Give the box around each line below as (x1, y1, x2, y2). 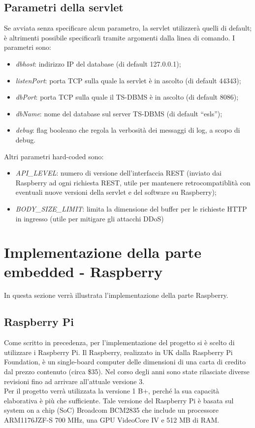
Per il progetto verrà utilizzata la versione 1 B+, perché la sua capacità (4, 386, 220, 396)
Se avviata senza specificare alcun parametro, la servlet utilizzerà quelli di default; (4, 23, 252, 33)
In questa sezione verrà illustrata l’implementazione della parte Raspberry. (4, 290, 228, 300)
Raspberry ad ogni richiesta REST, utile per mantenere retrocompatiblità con (15, 177, 251, 187)
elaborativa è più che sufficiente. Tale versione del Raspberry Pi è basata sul (4, 395, 234, 405)
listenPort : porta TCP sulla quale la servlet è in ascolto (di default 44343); (15, 75, 241, 85)
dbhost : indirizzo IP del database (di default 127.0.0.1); (15, 58, 181, 69)
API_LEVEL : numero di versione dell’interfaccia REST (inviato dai (15, 168, 222, 178)
